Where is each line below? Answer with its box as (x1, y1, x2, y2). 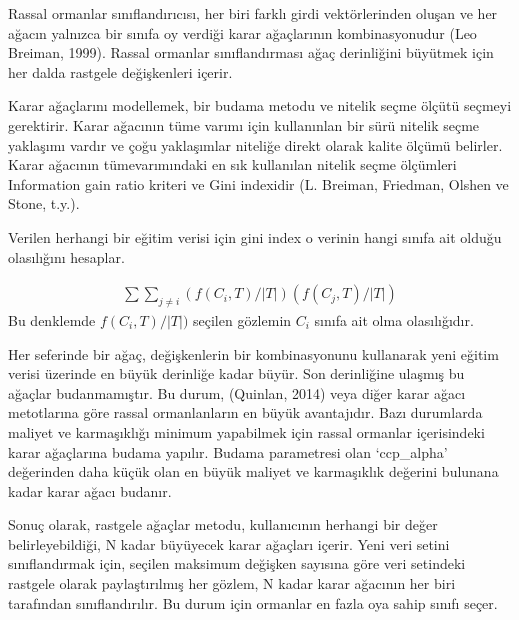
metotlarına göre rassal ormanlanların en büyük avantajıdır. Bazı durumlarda (8, 402, 483, 423)
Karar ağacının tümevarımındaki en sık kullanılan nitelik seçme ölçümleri (8, 154, 457, 175)
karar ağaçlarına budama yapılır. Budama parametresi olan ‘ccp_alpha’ (8, 441, 448, 462)
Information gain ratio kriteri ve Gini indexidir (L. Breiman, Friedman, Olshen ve (8, 173, 509, 194)
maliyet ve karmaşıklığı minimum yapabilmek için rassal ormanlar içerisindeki (8, 421, 485, 442)
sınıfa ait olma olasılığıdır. (314, 309, 474, 330)
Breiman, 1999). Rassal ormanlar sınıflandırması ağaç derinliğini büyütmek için (8, 42, 494, 63)
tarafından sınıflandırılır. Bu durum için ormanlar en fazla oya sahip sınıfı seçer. (8, 592, 498, 613)
